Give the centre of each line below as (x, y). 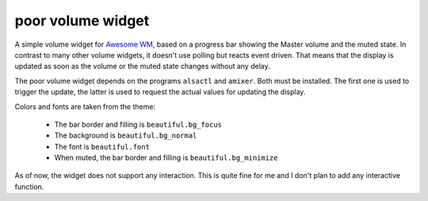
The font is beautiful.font (102, 146)
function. (29, 187)
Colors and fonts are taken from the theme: (85, 106)
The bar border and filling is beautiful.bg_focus (138, 124)
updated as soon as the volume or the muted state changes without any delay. (142, 66)
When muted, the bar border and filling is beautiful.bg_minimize (166, 157)
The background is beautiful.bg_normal (126, 135)
